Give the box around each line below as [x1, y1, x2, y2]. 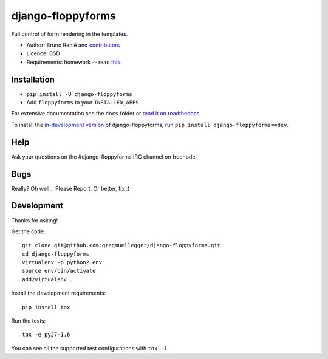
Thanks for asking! [11, 216, 58, 224]
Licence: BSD [26, 50, 61, 57]
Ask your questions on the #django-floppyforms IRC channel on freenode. [11, 152, 197, 160]
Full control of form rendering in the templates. [11, 30, 128, 38]
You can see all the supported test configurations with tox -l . [11, 344, 169, 352]
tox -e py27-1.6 [22, 331, 70, 338]
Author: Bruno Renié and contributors [26, 41, 120, 49]
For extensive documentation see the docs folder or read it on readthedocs [11, 110, 200, 117]
